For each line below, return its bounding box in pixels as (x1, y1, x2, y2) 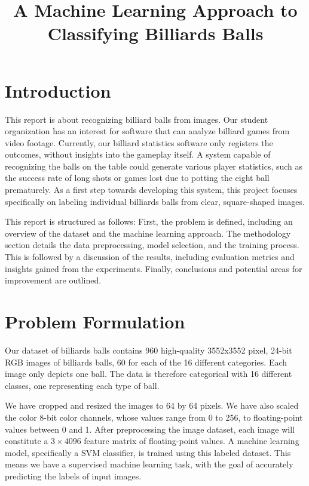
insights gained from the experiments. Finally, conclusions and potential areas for (5, 262, 302, 274)
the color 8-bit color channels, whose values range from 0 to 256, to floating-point (5, 410, 303, 423)
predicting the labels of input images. (5, 469, 142, 482)
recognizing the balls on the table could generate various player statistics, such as (5, 159, 303, 172)
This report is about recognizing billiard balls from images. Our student (5, 113, 268, 125)
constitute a (5, 434, 48, 447)
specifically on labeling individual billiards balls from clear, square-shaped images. (5, 195, 305, 207)
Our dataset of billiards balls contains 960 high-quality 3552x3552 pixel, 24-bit (5, 343, 292, 356)
